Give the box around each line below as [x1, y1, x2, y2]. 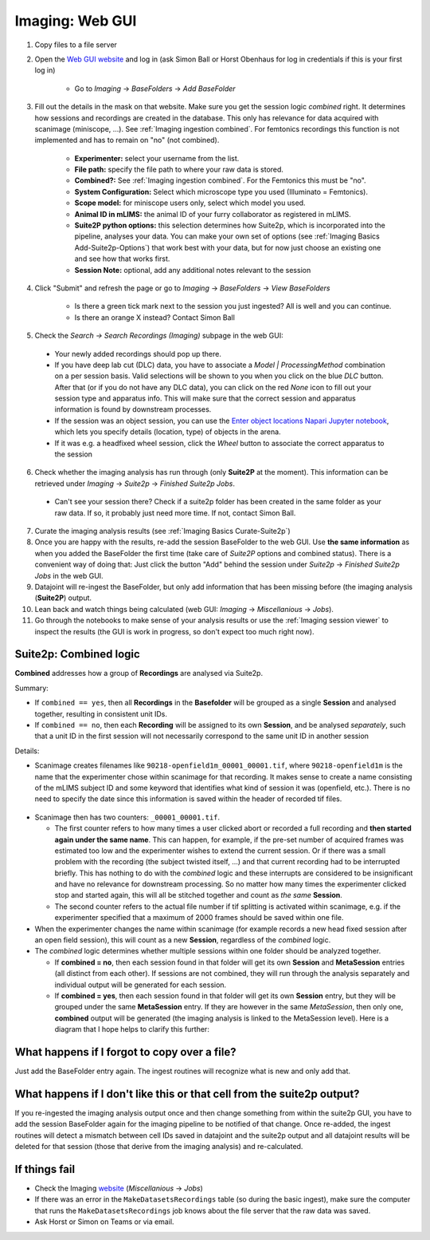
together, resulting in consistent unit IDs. [34, 709, 167, 718]
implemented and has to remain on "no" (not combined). [34, 136, 220, 145]
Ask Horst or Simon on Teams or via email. [34, 1217, 174, 1226]
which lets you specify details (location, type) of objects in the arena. [54, 427, 282, 436]
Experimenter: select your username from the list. [74, 153, 240, 163]
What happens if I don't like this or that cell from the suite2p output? [14, 1087, 360, 1100]
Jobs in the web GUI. [34, 571, 104, 580]
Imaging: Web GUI [14, 12, 137, 30]
